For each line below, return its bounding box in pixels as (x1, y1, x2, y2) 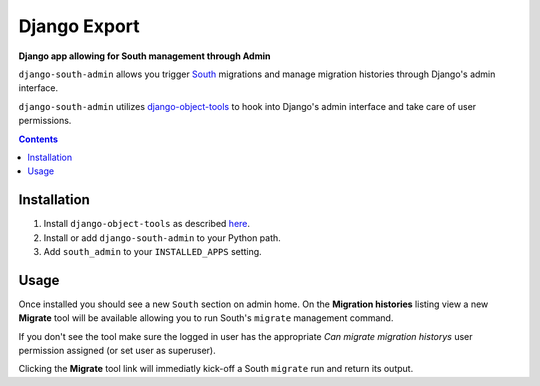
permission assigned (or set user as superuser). (18, 345, 216, 357)
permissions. (18, 115, 72, 127)
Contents (18, 133, 59, 145)
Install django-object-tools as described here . (43, 218, 250, 230)
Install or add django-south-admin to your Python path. (43, 231, 282, 244)
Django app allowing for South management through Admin (18, 50, 271, 62)
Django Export (18, 15, 140, 37)
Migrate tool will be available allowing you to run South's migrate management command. (18, 312, 394, 324)
